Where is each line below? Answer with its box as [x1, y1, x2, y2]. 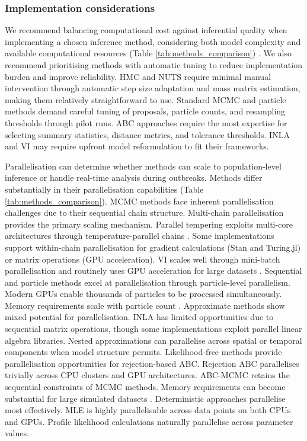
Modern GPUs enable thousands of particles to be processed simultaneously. [5, 287, 282, 300]
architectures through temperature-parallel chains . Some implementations [5, 229, 274, 242]
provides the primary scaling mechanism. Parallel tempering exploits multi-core [5, 218, 293, 230]
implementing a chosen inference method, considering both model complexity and [5, 35, 301, 47]
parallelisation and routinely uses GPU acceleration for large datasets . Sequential [5, 264, 302, 277]
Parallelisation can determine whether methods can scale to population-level [5, 159, 282, 172]
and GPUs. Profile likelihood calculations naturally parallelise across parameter [5, 415, 293, 427]
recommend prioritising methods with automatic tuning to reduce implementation [5, 59, 302, 71]
